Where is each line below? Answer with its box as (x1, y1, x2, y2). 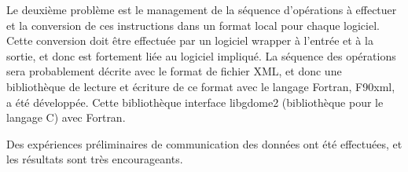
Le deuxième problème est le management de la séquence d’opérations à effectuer (6, 2, 397, 17)
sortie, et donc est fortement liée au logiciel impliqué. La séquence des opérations (6, 47, 396, 64)
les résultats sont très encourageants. (6, 151, 183, 167)
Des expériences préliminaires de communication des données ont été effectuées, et (6, 135, 402, 152)
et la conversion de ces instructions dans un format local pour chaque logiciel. (6, 16, 380, 33)
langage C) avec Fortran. (6, 109, 126, 126)
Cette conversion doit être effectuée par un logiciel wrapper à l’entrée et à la (6, 32, 373, 49)
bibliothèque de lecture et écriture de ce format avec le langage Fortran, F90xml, (6, 78, 395, 94)
